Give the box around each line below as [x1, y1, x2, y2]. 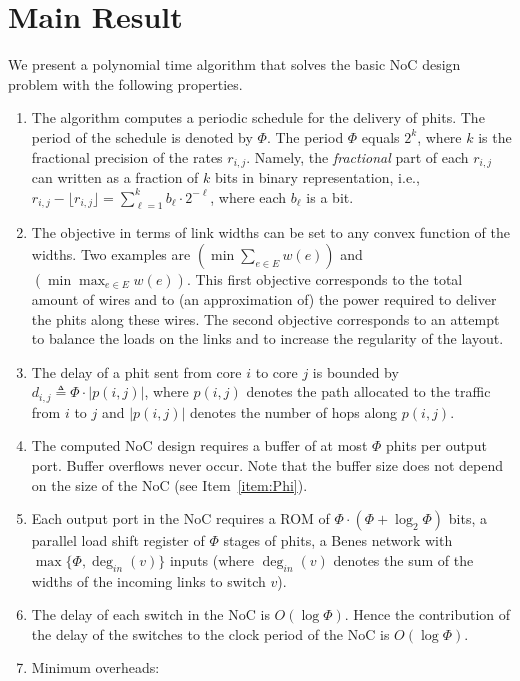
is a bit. [306, 186, 354, 207]
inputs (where [169, 549, 255, 570]
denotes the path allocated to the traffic [246, 381, 491, 402]
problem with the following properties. [8, 73, 243, 94]
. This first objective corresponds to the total [186, 268, 463, 289]
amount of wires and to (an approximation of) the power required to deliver [31, 288, 497, 309]
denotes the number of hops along [190, 401, 398, 422]
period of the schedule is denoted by [31, 126, 253, 147]
